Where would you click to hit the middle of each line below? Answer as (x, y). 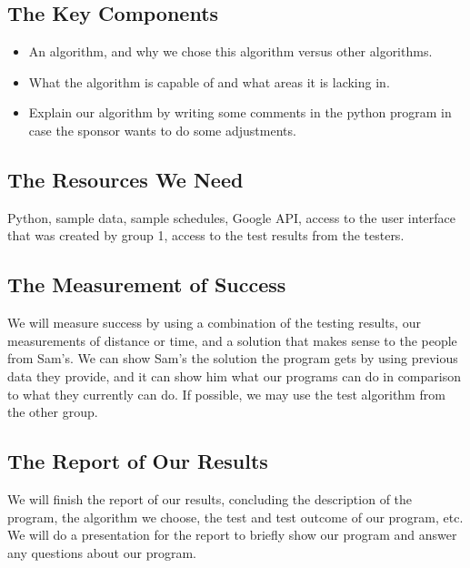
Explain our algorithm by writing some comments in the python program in (240, 112)
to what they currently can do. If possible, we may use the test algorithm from (226, 394)
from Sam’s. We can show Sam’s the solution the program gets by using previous (233, 358)
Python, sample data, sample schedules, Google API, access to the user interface (231, 217)
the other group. (53, 412)
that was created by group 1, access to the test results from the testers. (206, 235)
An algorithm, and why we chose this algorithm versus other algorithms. (230, 51)
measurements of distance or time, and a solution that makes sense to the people (232, 340)
